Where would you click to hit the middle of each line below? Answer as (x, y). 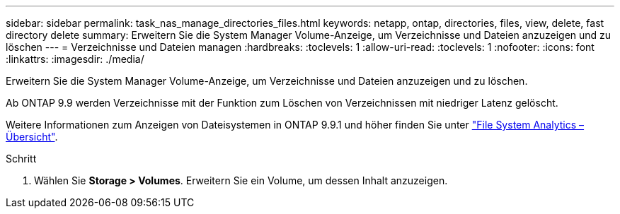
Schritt (21, 159)
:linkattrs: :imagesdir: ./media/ (75, 59)
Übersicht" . (32, 137)
